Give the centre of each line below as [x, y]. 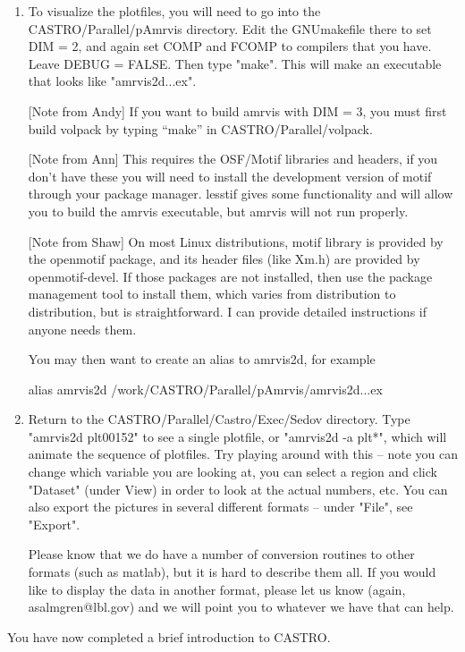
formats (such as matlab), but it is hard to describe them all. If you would [232, 572]
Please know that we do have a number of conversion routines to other [221, 554]
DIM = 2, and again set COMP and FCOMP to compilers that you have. [230, 46]
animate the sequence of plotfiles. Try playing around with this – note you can [243, 454]
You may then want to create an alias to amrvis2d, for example [202, 359]
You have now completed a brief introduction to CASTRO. [169, 636]
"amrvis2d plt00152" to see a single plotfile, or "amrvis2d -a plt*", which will [237, 436]
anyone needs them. [82, 329]
